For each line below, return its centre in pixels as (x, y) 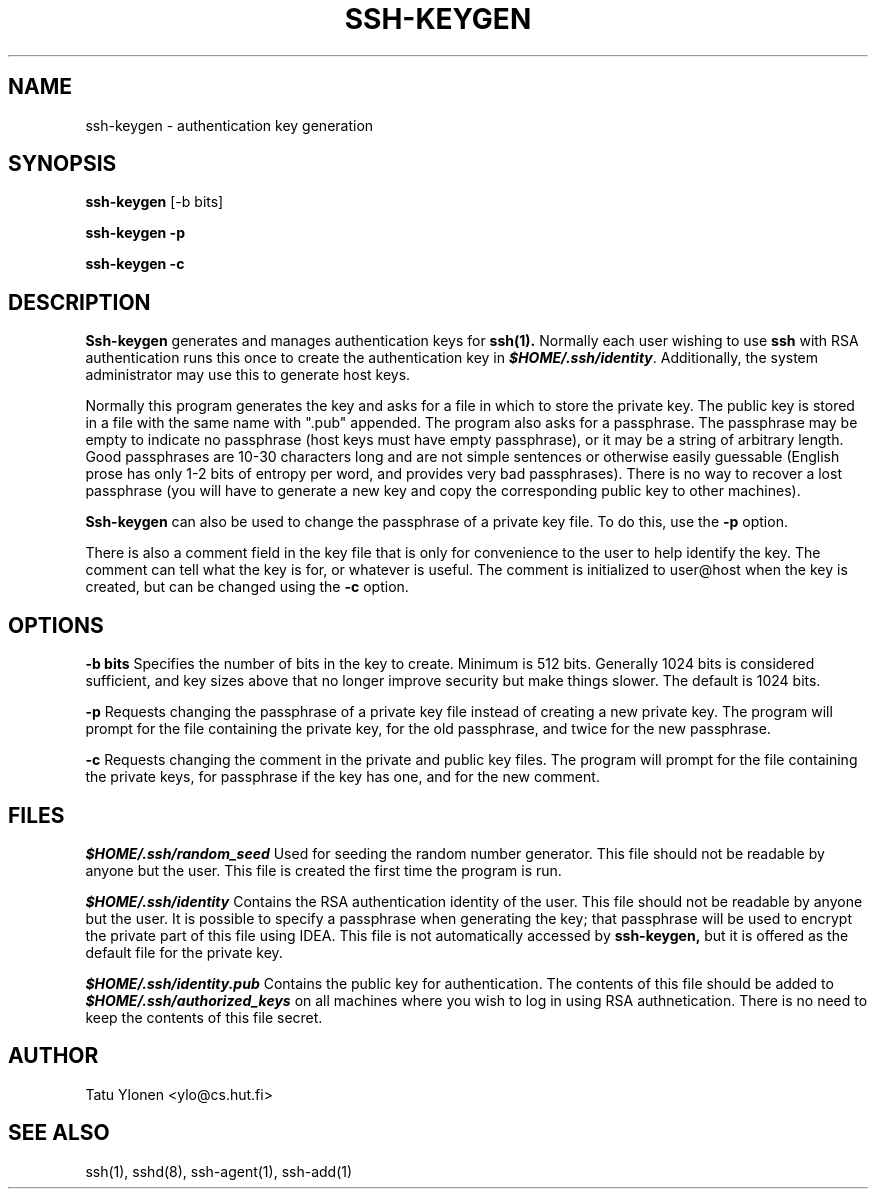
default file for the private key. (184, 952)
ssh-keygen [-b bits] (154, 202)
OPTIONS (56, 625)
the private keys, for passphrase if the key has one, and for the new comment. (342, 777)
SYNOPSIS (62, 164)
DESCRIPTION (79, 302)
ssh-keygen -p (135, 233)
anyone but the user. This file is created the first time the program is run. (323, 870)
